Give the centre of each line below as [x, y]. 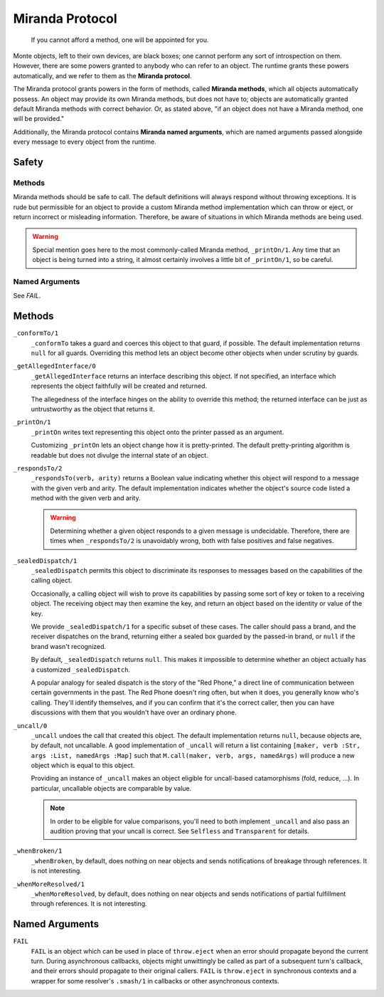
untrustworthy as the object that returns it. [93, 408]
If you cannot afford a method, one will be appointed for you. [120, 40]
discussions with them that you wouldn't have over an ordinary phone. [134, 712]
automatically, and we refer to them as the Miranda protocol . [102, 75]
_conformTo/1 [36, 333]
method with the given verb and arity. [86, 498]
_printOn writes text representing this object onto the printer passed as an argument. [158, 432]
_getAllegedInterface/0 [54, 366]
